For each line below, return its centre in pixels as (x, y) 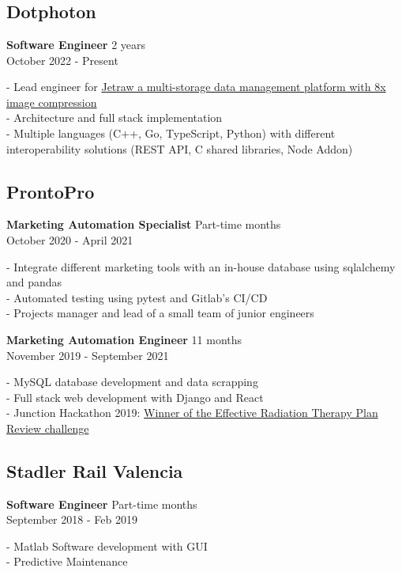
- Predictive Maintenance (67, 561)
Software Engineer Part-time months (102, 504)
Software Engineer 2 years (76, 44)
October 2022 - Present (62, 60)
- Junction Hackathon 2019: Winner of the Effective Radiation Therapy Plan (192, 413)
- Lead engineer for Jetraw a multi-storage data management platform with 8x (196, 87)
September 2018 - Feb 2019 (72, 519)
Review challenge (48, 428)
